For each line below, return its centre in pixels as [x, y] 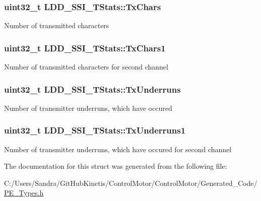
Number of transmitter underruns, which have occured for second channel [118, 149]
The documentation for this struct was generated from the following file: [116, 166]
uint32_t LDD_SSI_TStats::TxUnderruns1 [95, 130]
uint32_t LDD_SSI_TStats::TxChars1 [85, 48]
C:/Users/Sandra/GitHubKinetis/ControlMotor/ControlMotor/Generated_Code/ [131, 183]
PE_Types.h [24, 193]
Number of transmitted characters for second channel [86, 67]
